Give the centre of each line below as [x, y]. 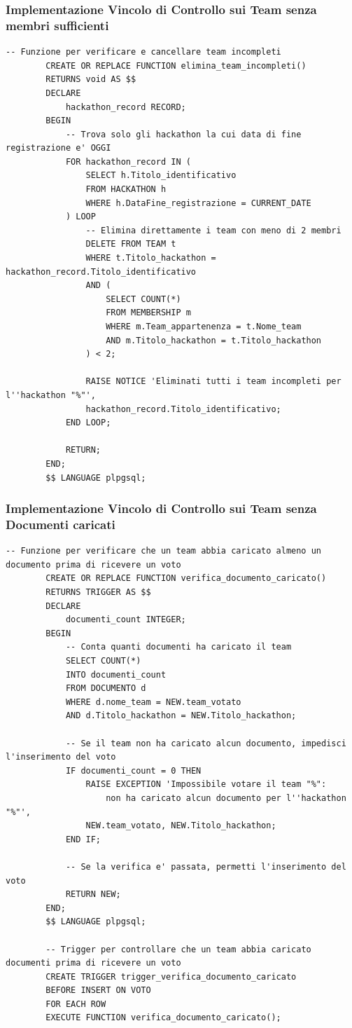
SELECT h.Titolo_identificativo [161, 176]
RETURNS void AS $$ [91, 80]
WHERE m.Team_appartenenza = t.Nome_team [204, 327]
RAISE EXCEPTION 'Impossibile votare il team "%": [206, 784]
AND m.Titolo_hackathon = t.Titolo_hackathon [214, 340]
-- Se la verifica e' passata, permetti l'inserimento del [206, 866]
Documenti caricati [61, 524]
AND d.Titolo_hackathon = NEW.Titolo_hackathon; [181, 716]
